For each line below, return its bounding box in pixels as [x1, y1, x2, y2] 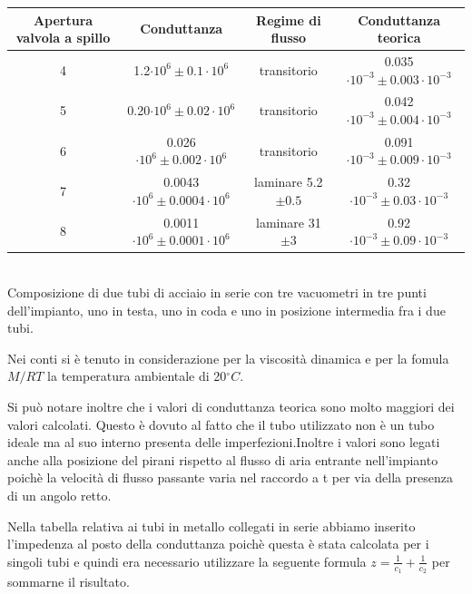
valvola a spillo [15, 28, 111, 47]
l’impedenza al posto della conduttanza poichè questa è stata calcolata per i [7, 534, 429, 553]
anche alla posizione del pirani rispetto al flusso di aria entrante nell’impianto [7, 450, 438, 469]
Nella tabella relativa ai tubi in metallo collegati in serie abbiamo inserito [7, 516, 416, 535]
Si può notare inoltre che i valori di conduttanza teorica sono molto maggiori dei [7, 396, 455, 415]
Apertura [33, 10, 93, 29]
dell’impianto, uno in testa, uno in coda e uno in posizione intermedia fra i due [7, 300, 446, 319]
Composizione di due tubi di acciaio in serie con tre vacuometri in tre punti [7, 282, 427, 301]
